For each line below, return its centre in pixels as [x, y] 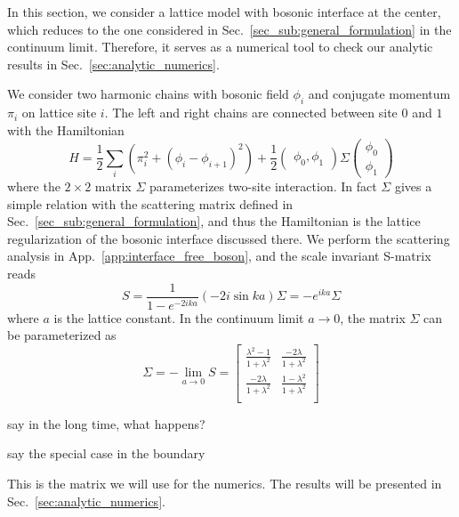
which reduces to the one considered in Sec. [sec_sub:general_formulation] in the [229, 29]
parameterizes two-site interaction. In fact [263, 186]
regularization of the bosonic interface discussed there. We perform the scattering [229, 238]
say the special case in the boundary [106, 453]
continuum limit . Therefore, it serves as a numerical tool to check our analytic [220, 47]
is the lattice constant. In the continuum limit [179, 317]
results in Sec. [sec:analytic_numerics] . [113, 64]
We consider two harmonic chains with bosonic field [148, 94]
